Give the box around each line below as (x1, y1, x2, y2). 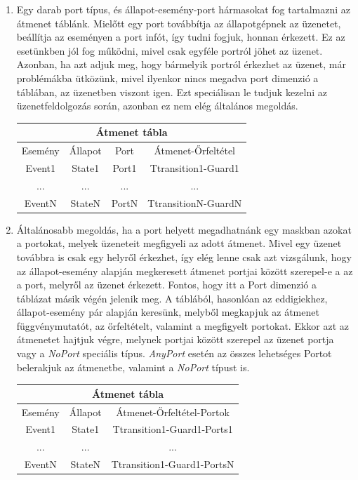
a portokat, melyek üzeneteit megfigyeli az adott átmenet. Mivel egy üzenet (16, 236, 342, 251)
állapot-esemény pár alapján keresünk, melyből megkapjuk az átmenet (16, 305, 319, 319)
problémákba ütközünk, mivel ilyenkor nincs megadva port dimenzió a (16, 70, 319, 85)
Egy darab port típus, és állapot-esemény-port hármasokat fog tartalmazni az (16, 2, 350, 16)
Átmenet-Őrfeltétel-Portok (116, 404, 230, 419)
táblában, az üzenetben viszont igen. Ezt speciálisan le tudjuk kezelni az (16, 84, 327, 99)
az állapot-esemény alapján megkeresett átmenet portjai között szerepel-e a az (16, 263, 353, 278)
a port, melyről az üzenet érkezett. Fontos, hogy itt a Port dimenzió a (16, 277, 317, 292)
